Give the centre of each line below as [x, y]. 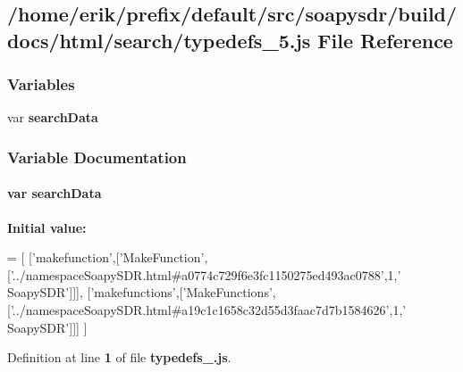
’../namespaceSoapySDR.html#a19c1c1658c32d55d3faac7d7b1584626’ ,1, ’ [208, 310]
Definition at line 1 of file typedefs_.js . [119, 357]
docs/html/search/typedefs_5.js [159, 40]
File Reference [385, 40]
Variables [41, 84]
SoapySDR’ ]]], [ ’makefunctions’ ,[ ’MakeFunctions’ [140, 292]
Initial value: [47, 227]
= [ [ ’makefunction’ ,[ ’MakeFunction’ [106, 257]
